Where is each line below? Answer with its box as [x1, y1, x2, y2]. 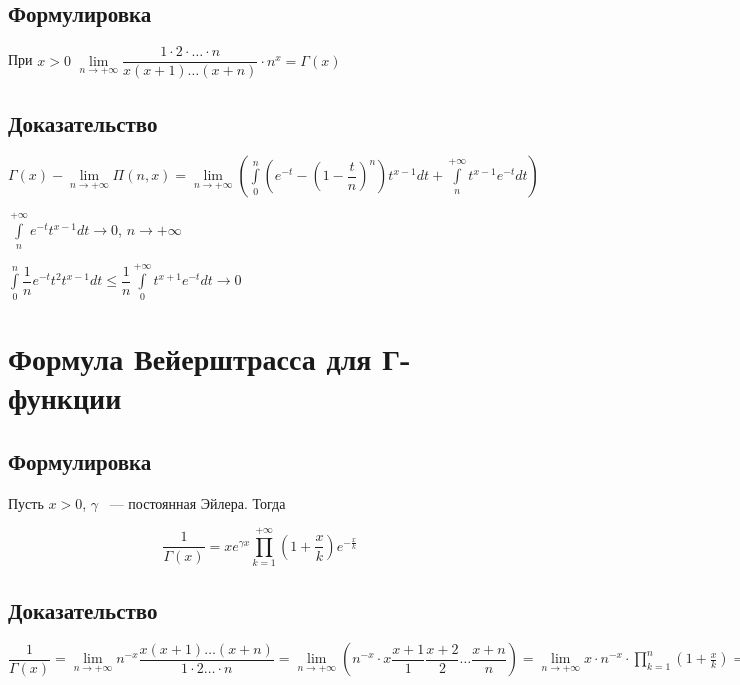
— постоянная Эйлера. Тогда [109, 492, 286, 513]
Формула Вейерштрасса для [8, 337, 372, 378]
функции [8, 377, 122, 418]
